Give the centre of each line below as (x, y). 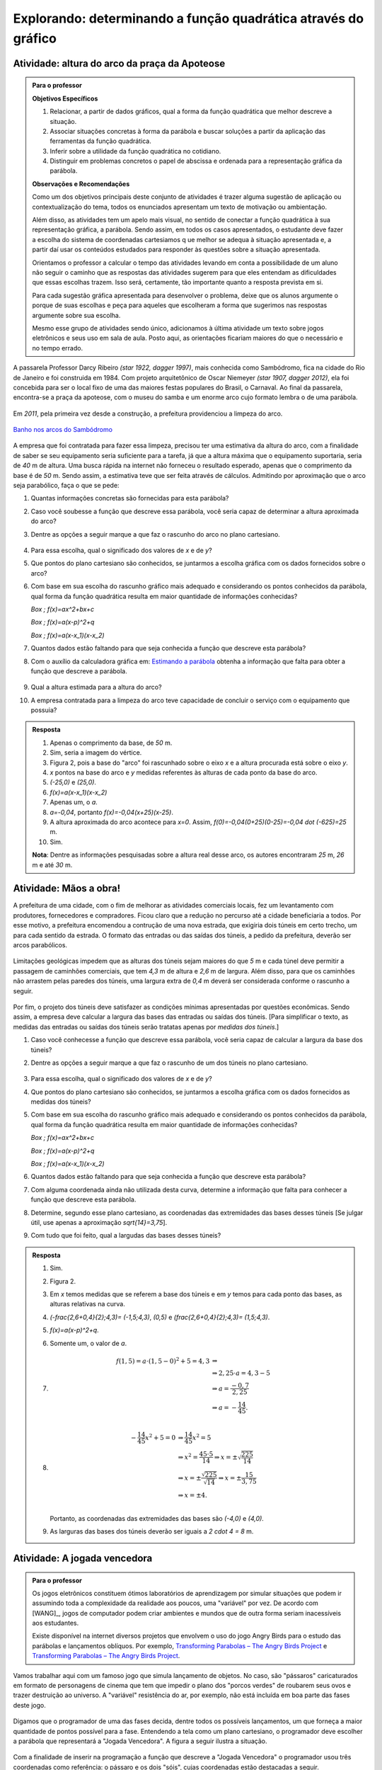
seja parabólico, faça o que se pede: (66, 486)
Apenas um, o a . (74, 802)
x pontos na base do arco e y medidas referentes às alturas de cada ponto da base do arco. (184, 772)
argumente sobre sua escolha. (76, 315)
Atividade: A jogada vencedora (83, 1558)
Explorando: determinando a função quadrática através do (189, 18)
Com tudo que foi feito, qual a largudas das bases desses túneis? (126, 1235)
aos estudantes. (56, 1623)
